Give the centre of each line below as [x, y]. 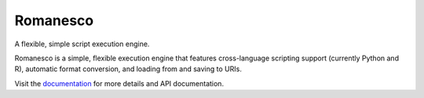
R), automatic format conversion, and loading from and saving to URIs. [128, 69]
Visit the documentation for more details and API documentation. [119, 83]
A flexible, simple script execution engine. [82, 44]
